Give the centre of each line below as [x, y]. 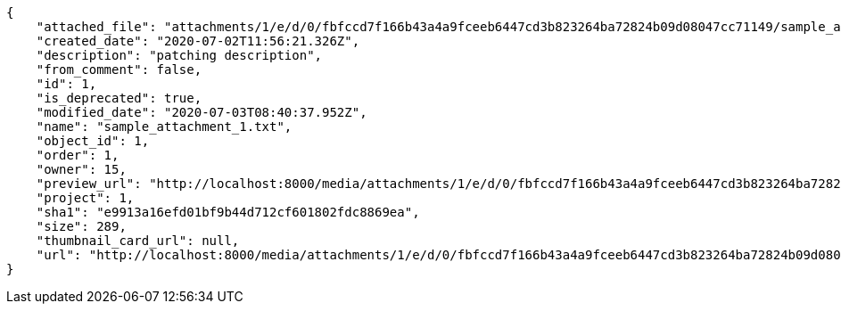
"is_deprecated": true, [119, 98]
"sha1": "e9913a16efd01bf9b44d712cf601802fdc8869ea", [228, 212]
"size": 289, [81, 226]
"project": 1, [85, 198]
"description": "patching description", [179, 55]
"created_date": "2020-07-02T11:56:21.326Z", [198, 41]
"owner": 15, [81, 169]
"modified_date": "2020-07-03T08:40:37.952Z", [202, 112]
